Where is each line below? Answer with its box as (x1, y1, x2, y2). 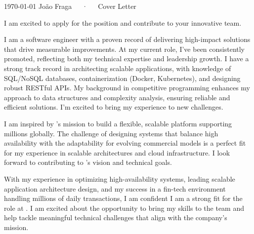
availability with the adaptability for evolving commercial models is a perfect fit (4, 138, 246, 148)
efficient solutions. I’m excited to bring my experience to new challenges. (4, 102, 223, 112)
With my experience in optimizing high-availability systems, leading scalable (4, 173, 235, 184)
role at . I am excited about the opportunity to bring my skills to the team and (4, 202, 244, 213)
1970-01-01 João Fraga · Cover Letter (4, 1, 136, 11)
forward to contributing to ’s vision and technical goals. (4, 157, 172, 167)
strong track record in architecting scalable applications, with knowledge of (4, 63, 231, 73)
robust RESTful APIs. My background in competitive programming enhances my (4, 82, 251, 93)
